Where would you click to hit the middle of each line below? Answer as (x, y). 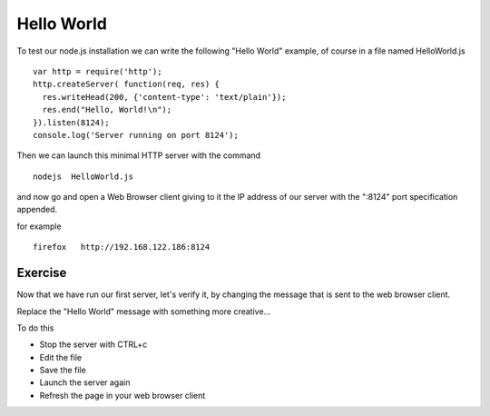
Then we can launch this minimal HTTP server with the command (139, 155)
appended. (37, 210)
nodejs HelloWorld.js (83, 176)
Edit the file (60, 357)
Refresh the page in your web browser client (122, 395)
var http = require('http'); (98, 71)
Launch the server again (85, 382)
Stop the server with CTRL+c (93, 344)
